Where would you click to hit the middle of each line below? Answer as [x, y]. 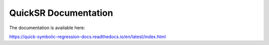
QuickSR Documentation [61, 13]
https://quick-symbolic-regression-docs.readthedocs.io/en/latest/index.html [88, 37]
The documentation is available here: [47, 28]
